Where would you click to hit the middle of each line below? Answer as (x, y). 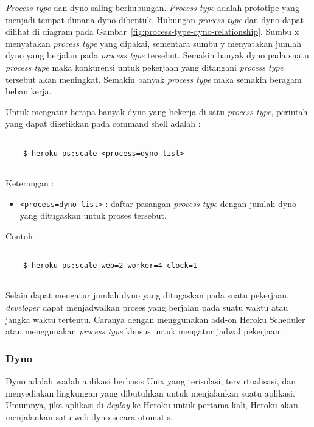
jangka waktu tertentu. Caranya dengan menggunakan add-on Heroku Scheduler (155, 319)
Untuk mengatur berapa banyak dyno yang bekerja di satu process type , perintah (157, 111)
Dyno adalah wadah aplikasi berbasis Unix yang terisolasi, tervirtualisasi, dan (151, 380)
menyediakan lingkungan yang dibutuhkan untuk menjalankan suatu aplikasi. (150, 393)
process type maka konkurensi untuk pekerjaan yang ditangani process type (145, 67)
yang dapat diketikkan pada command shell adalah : (103, 123)
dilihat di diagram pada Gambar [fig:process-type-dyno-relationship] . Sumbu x (152, 31)
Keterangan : (30, 182)
